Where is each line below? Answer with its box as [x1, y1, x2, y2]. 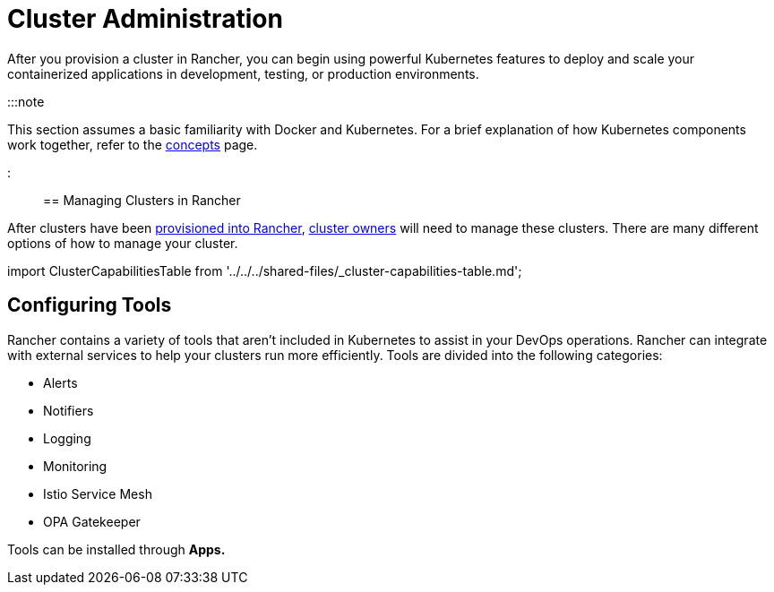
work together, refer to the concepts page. [7, 136, 258, 152]
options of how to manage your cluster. [7, 235, 238, 251]
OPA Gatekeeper [43, 513, 141, 529]
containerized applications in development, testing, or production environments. [7, 65, 479, 82]
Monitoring [43, 458, 107, 474]
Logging [43, 430, 91, 446]
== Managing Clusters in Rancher [43, 192, 241, 208]
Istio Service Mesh [43, 485, 152, 502]
